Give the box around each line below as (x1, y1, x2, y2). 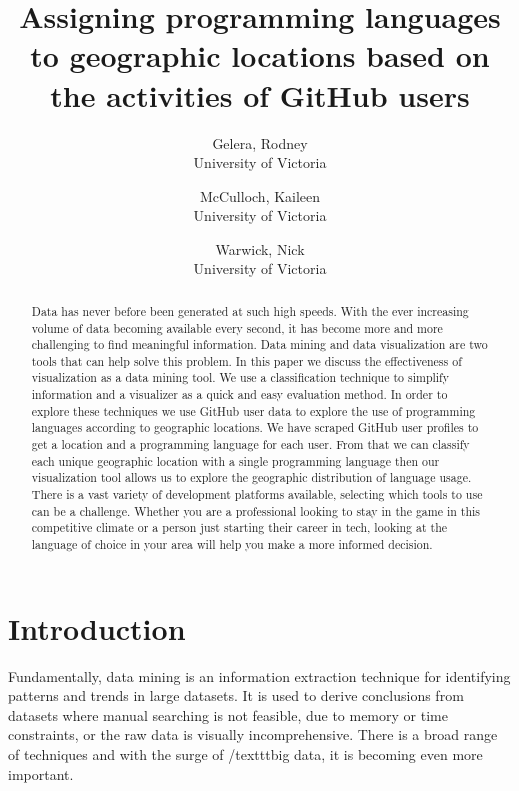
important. (8, 763, 74, 784)
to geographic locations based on (30, 35, 490, 76)
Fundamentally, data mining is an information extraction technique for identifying (8, 665, 511, 686)
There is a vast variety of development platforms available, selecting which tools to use (31, 486, 483, 503)
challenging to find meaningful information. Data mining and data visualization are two (31, 336, 488, 353)
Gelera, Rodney (212, 132, 308, 153)
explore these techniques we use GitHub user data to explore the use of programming (31, 402, 476, 419)
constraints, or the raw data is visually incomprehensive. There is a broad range (8, 724, 498, 745)
